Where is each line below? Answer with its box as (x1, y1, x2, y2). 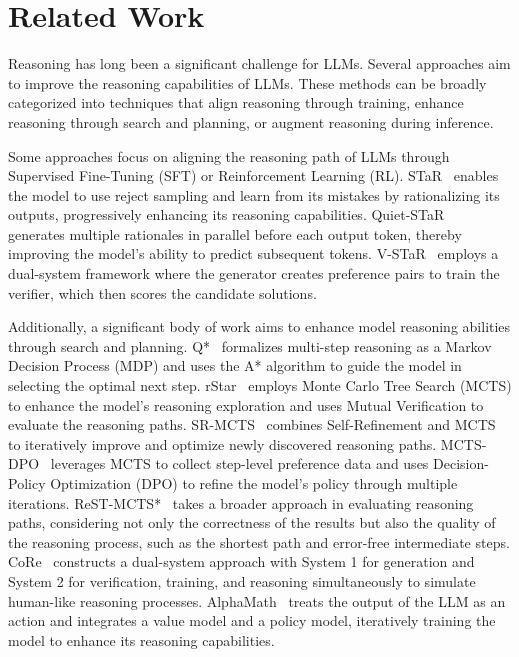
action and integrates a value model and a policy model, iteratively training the (8, 610, 496, 631)
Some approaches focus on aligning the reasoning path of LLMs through (8, 145, 450, 166)
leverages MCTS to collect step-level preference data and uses (50, 453, 429, 474)
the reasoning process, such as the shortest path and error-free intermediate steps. (8, 531, 510, 552)
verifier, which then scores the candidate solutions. (8, 282, 317, 303)
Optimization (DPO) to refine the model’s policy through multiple (50, 473, 458, 493)
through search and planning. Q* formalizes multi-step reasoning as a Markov (8, 335, 492, 356)
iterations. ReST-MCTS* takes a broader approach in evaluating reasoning (8, 492, 474, 513)
